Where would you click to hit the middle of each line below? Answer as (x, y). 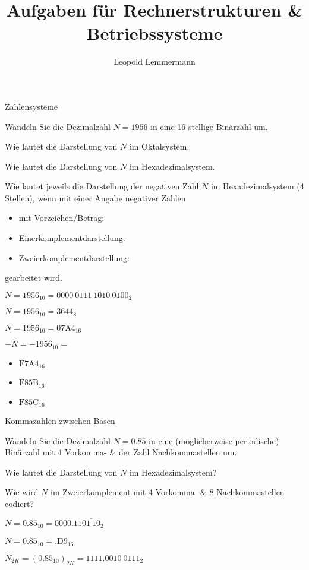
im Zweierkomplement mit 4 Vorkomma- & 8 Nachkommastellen (168, 492)
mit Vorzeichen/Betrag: (62, 218)
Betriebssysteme (154, 33)
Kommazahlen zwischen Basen (60, 421)
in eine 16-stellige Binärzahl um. (209, 126)
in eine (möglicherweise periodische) (214, 440)
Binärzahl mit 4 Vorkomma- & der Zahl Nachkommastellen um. (121, 452)
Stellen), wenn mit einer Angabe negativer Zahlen (95, 197)
